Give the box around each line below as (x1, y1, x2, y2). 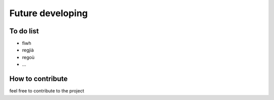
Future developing (9, 8, 88, 19)
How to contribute (9, 75, 68, 83)
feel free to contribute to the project (9, 88, 84, 94)
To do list (9, 27, 39, 35)
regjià (22, 47, 34, 53)
